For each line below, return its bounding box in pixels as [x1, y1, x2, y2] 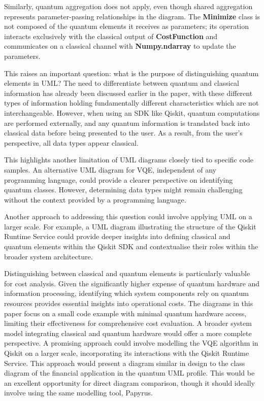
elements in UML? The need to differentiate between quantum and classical [4, 78, 239, 88]
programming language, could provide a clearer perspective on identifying [4, 174, 233, 185]
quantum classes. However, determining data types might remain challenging [4, 184, 243, 195]
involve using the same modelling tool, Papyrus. [4, 387, 153, 398]
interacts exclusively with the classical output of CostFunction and [4, 30, 218, 41]
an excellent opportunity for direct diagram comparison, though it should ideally [4, 377, 255, 388]
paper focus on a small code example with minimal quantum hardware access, [4, 308, 247, 318]
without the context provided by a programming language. [4, 194, 186, 205]
